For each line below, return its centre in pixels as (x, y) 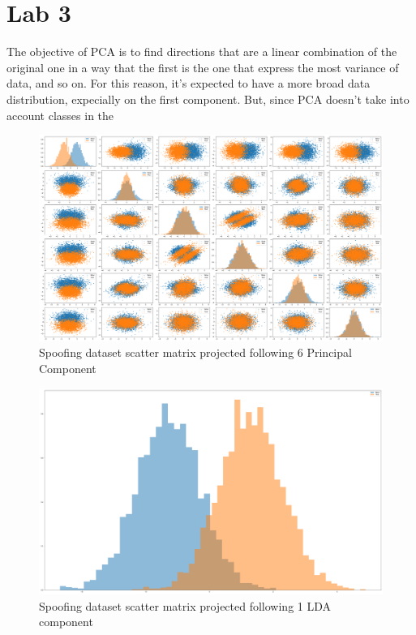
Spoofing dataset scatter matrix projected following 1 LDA (185, 605)
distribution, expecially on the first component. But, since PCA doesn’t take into (208, 99)
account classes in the (60, 115)
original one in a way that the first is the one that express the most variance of (203, 67)
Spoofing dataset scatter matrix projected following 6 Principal (195, 352)
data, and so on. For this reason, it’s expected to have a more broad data (189, 83)
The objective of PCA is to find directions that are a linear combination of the (202, 51)
